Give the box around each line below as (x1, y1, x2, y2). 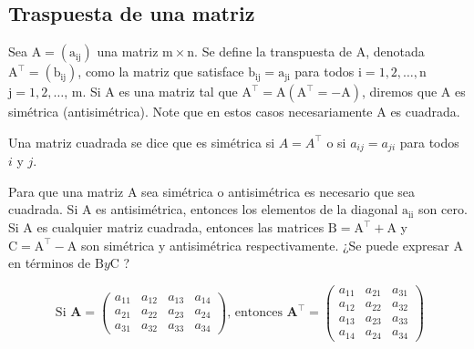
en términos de (8, 253, 91, 272)
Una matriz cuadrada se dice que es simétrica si (8, 132, 275, 151)
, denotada (366, 42, 425, 61)
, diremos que (361, 82, 438, 101)
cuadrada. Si (8, 200, 78, 219)
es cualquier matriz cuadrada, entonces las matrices (36, 218, 325, 237)
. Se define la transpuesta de (194, 42, 352, 61)
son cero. (418, 200, 468, 219)
